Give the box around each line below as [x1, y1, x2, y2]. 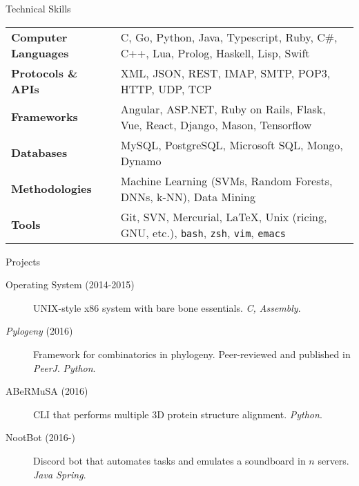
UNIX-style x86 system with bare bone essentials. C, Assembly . [33, 300, 301, 315]
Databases [11, 144, 68, 161]
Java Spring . [33, 467, 86, 481]
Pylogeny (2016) [6, 324, 73, 338]
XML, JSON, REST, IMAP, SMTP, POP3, [120, 64, 331, 81]
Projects [6, 254, 41, 268]
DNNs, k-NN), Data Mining [120, 188, 255, 205]
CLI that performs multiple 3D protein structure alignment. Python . [33, 406, 322, 421]
